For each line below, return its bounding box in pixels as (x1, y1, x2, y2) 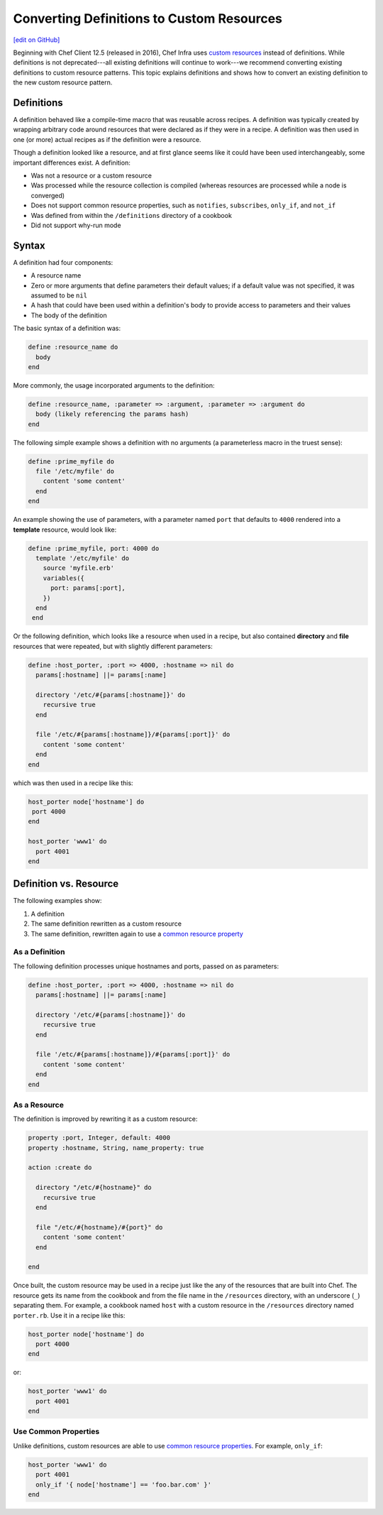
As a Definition (13, 947, 65, 957)
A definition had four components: (13, 258, 113, 266)
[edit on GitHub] (13, 35, 60, 44)
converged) (30, 191, 65, 199)
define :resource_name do (28, 343, 118, 351)
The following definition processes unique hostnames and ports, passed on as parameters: (13, 962, 279, 970)
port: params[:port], (50, 584, 126, 592)
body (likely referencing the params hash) (35, 410, 189, 418)
